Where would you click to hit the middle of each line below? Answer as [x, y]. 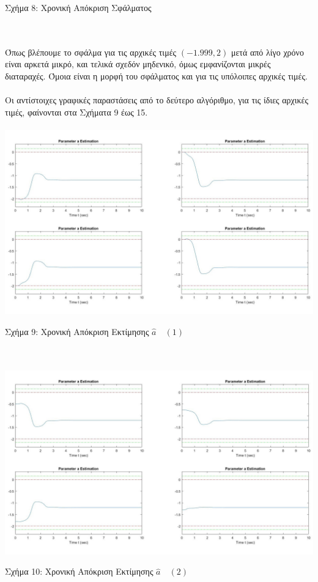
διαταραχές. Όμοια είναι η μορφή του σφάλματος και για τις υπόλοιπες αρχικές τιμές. [156, 76]
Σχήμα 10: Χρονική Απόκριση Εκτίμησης [79, 571]
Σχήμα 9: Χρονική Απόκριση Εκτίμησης [77, 331]
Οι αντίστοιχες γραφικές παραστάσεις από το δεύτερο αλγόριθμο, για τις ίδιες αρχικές [157, 100]
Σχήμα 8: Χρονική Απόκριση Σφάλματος [78, 7]
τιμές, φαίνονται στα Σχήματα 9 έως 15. [76, 112]
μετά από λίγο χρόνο [267, 52]
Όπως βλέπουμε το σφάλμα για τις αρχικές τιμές [91, 52]
